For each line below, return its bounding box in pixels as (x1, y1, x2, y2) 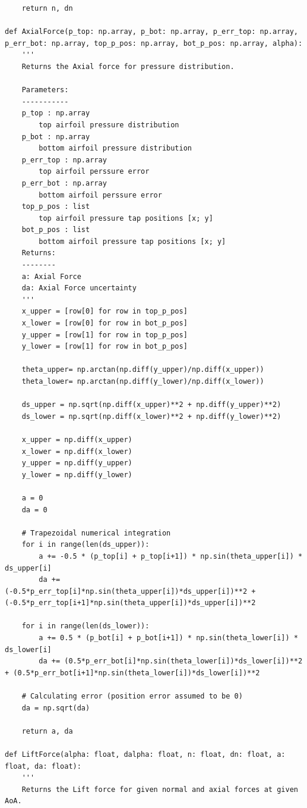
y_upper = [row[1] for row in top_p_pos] (21, 330, 188, 339)
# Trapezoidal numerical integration (21, 528, 171, 537)
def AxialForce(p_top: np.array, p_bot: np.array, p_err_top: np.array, (5, 27, 298, 36)
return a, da (21, 726, 73, 735)
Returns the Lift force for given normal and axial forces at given (21, 785, 298, 794)
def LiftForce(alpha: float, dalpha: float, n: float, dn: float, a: (5, 750, 286, 759)
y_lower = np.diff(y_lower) (21, 470, 132, 479)
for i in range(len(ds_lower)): (21, 622, 150, 631)
